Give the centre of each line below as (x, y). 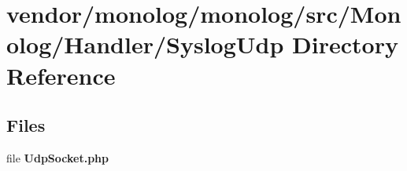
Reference (61, 75)
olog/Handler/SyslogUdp (145, 44)
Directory (345, 44)
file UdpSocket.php (57, 157)
